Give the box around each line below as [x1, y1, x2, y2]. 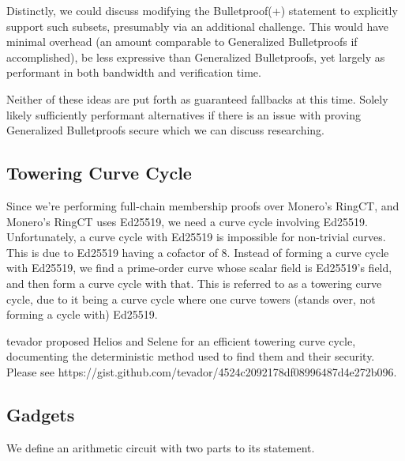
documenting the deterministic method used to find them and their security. [6, 348, 375, 365]
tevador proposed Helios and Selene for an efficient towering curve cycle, [6, 332, 356, 349]
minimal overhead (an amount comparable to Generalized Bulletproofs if [6, 33, 358, 50]
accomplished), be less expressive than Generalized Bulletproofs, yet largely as [6, 48, 385, 65]
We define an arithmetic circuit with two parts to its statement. [6, 439, 315, 455]
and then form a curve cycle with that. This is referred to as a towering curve [6, 274, 382, 291]
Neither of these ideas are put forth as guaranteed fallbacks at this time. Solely [6, 90, 388, 107]
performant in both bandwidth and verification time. [6, 64, 261, 81]
